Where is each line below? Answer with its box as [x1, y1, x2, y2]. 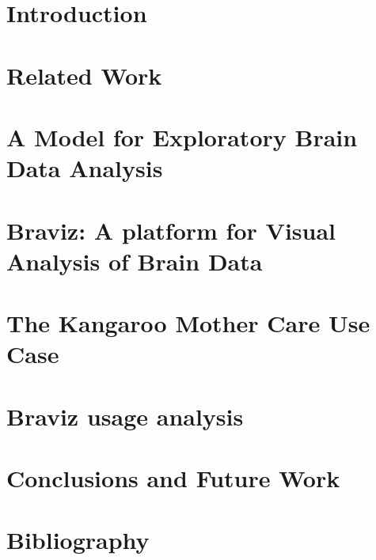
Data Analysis [6, 152, 163, 184]
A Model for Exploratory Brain [6, 120, 358, 153]
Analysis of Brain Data [6, 244, 263, 277]
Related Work [6, 59, 162, 91]
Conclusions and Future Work [6, 462, 340, 494]
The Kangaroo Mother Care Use [6, 307, 370, 339]
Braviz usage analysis [6, 399, 244, 432]
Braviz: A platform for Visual [6, 214, 336, 246]
